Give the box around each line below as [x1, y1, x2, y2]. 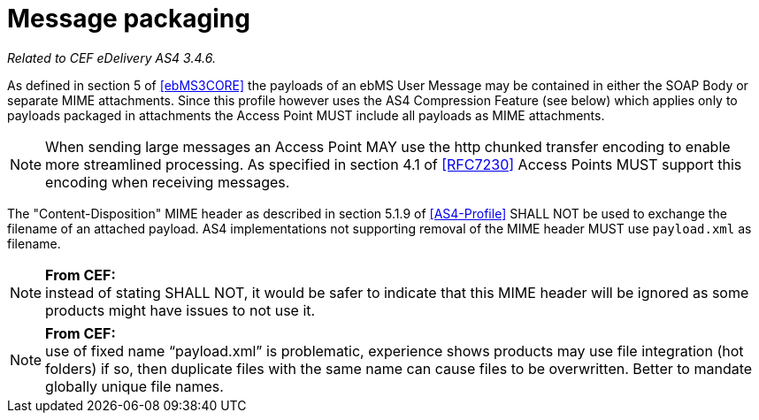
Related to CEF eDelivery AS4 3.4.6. [7, 50, 216, 65]
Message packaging [7, 4, 250, 34]
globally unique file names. [45, 377, 224, 395]
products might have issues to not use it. [45, 301, 316, 319]
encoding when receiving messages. [45, 172, 290, 191]
